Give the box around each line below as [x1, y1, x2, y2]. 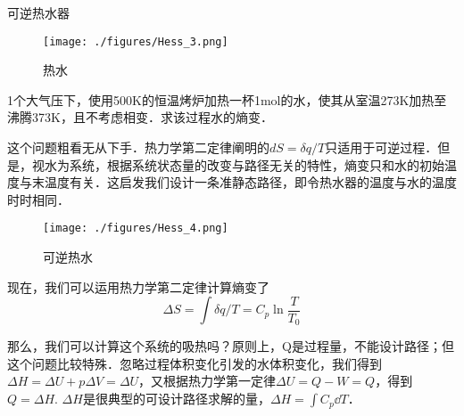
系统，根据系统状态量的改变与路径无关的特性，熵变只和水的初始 [69, 155, 444, 174]
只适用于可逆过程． [325, 138, 438, 157]
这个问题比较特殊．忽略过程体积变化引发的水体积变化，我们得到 [7, 354, 382, 372]
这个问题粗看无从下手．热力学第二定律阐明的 [7, 138, 269, 157]
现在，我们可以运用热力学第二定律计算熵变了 [7, 277, 269, 296]
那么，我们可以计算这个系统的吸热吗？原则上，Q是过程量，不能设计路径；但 [7, 337, 454, 355]
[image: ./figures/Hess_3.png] [43, 35, 228, 48]
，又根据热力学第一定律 [138, 371, 277, 390]
